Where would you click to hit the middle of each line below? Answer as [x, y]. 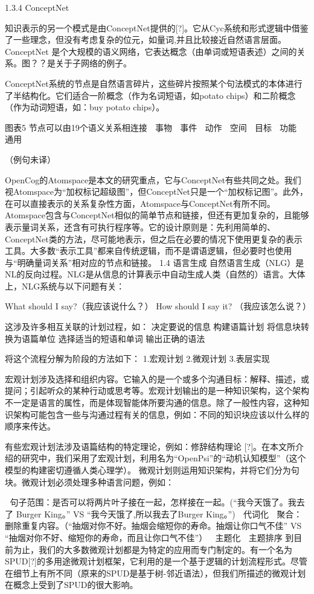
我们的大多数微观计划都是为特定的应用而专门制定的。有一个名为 [165, 549]
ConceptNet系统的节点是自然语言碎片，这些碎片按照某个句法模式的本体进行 [154, 83]
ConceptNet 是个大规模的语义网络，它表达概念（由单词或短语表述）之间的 [151, 51]
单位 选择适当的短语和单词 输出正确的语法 [122, 338]
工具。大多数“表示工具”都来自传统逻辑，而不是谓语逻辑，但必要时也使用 [149, 251]
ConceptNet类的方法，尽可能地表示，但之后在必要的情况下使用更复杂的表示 [154, 239]
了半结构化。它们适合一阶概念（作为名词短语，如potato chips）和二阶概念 [150, 95]
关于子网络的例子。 [93, 63]
